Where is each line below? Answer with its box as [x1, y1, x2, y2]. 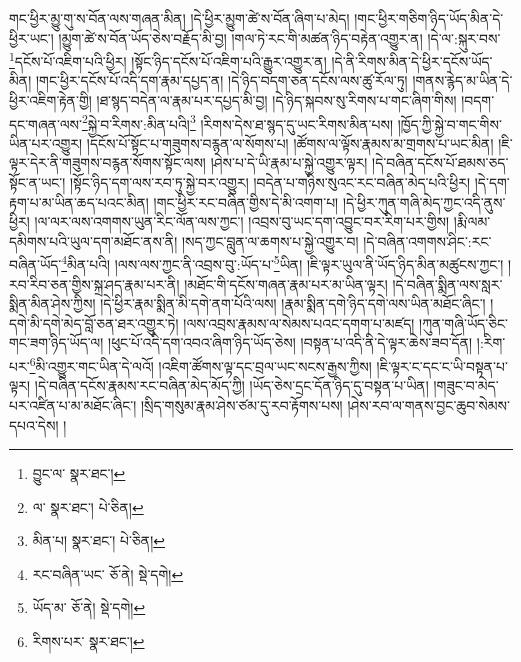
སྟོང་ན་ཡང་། [9, 172, 66, 193]
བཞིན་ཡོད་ [9, 254, 62, 275]
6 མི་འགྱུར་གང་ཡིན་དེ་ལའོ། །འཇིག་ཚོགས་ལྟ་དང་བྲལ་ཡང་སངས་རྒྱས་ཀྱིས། [29, 353, 372, 376]
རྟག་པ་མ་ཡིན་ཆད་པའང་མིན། [9, 191, 149, 212]
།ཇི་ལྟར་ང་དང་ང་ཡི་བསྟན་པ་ [376, 355, 508, 376]
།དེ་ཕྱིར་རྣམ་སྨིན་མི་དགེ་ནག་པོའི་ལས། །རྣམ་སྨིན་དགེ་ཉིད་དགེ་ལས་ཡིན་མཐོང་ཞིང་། [100, 293, 486, 314]
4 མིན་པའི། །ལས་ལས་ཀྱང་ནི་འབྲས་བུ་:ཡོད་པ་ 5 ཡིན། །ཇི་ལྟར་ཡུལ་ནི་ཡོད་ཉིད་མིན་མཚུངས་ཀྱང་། [61, 251, 504, 275]
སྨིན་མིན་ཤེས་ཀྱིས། [9, 293, 96, 314]
